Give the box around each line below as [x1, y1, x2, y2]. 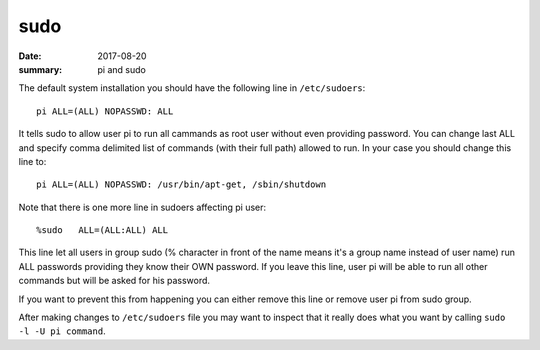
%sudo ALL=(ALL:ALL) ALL [36, 225, 169, 236]
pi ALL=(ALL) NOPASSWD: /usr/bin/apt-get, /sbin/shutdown [36, 179, 327, 190]
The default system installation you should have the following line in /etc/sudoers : [18, 82, 366, 94]
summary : [18, 63, 63, 75]
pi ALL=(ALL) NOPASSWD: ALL [36, 105, 174, 117]
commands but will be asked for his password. [18, 275, 210, 287]
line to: [18, 155, 47, 167]
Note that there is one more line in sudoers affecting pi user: [18, 201, 267, 213]
